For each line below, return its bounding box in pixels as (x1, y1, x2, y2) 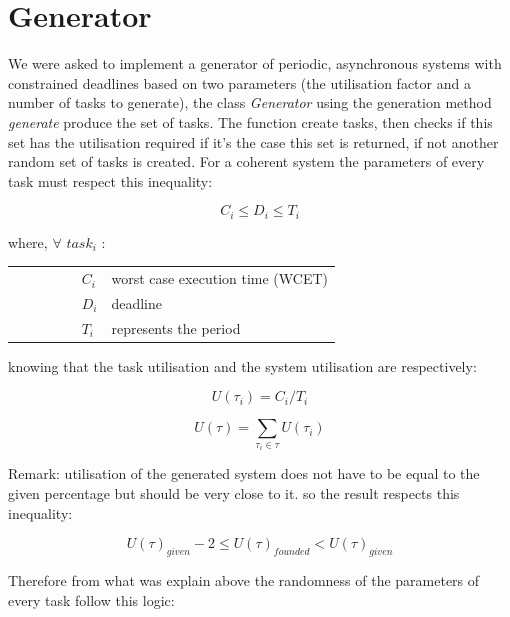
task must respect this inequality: (8, 170, 213, 191)
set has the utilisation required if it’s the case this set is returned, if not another (8, 131, 499, 152)
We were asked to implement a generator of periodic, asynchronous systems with (8, 53, 502, 74)
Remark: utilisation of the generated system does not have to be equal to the (8, 463, 480, 484)
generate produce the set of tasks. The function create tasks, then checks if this (8, 111, 493, 132)
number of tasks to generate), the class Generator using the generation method (8, 92, 492, 113)
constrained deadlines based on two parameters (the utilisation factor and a (8, 72, 471, 93)
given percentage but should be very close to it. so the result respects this (8, 483, 460, 504)
